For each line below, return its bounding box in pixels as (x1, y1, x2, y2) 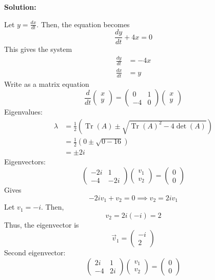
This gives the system (4, 44, 72, 54)
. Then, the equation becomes (36, 18, 130, 29)
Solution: (4, 2, 36, 12)
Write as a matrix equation (4, 78, 89, 89)
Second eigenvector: (4, 247, 66, 258)
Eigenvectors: (4, 156, 46, 167)
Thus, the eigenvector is (4, 219, 79, 230)
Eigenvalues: (4, 106, 43, 117)
